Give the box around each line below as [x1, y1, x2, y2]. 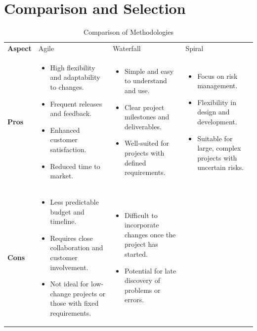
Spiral [185, 43, 204, 53]
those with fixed [50, 298, 99, 308]
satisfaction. [50, 144, 86, 154]
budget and [50, 206, 85, 217]
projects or [73, 288, 106, 298]
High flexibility [50, 62, 95, 72]
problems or [125, 284, 161, 295]
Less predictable [50, 197, 99, 207]
